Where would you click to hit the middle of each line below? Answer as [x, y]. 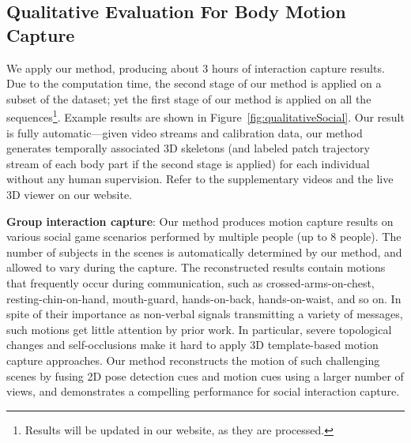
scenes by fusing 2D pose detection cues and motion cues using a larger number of [205, 375]
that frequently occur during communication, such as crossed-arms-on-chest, [190, 282]
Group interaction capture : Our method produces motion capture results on [200, 221]
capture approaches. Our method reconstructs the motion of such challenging [193, 360]
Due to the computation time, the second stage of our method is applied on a [194, 83]
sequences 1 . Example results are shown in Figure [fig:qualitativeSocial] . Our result [205, 116]
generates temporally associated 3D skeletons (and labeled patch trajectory [188, 148]
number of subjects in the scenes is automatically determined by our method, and [204, 252]
